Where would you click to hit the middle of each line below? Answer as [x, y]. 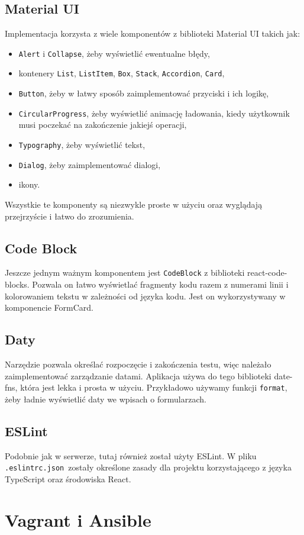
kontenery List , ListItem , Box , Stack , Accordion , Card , [122, 73]
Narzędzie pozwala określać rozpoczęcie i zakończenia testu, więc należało [138, 364]
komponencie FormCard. [49, 307]
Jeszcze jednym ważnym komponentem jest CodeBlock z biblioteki [125, 273]
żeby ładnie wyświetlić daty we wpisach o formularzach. [106, 399]
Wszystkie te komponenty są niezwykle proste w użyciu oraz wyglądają [134, 204]
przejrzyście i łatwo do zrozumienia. [69, 216]
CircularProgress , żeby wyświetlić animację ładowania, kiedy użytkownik [154, 113]
